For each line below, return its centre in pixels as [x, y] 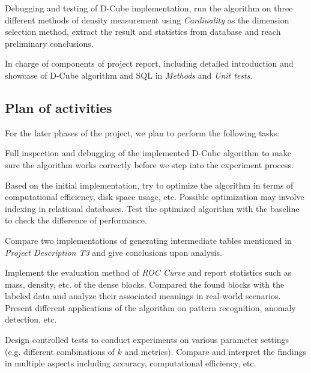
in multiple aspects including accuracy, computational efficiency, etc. [131, 363]
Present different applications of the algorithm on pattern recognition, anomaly [150, 307]
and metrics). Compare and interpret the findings [216, 351]
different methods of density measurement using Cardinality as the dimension [147, 20]
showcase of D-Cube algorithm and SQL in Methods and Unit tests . [129, 75]
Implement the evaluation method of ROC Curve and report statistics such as [148, 272]
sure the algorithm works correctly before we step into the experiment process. [149, 164]
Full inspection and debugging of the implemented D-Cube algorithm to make [148, 153]
